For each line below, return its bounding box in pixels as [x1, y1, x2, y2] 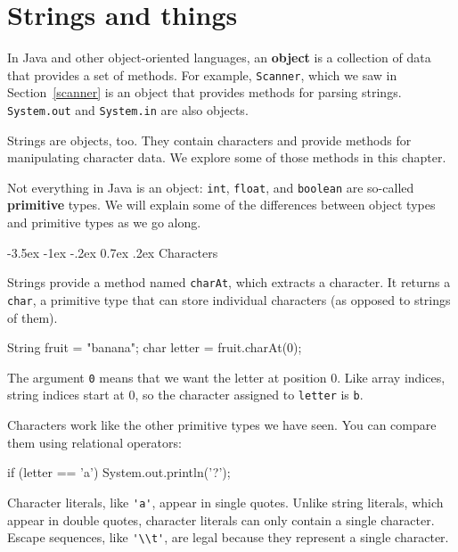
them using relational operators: [7, 433, 182, 451]
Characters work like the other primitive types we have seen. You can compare [7, 416, 437, 434]
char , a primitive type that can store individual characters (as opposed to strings [7, 290, 451, 309]
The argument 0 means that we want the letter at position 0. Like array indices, [7, 367, 446, 386]
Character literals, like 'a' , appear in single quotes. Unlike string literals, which [7, 492, 444, 511]
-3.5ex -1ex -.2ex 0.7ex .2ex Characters [7, 243, 218, 261]
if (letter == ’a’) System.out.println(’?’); [7, 463, 231, 482]
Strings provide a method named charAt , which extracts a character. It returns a [7, 273, 451, 292]
